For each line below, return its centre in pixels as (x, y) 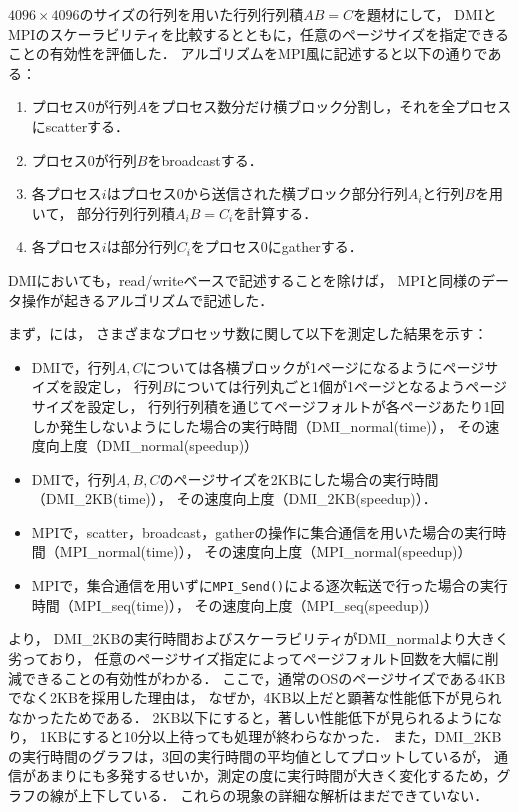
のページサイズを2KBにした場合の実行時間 (299, 478)
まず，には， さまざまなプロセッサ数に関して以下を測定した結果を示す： (248, 333)
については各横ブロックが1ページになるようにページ (313, 366)
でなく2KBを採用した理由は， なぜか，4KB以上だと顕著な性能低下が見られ (255, 697)
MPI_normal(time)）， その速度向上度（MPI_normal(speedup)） (265, 551)
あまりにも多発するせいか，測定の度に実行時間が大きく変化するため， (266, 775)
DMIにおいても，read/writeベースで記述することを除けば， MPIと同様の (244, 279)
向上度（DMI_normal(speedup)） (152, 445)
